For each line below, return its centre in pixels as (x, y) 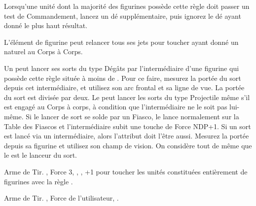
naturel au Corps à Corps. (43, 51)
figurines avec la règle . (38, 181)
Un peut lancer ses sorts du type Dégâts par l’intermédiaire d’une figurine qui (122, 68)
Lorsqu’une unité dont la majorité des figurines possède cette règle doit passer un (127, 6)
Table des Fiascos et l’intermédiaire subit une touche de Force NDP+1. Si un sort (128, 126)
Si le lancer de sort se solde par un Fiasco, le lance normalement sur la (132, 116)
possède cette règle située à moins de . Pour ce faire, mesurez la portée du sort (123, 78)
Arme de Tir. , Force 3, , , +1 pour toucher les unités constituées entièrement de (126, 171)
